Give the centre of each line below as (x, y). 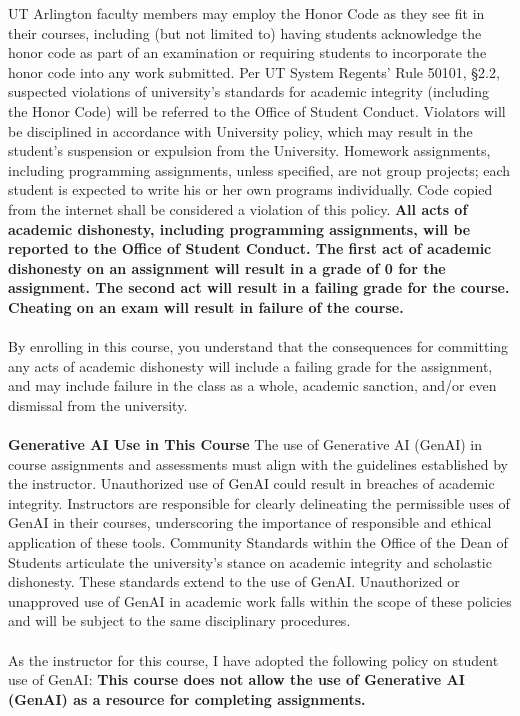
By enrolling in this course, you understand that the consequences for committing (258, 346)
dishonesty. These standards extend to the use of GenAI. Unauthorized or (234, 581)
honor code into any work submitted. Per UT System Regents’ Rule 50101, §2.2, (254, 71)
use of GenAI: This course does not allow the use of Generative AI (236, 679)
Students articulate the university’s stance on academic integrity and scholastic (250, 561)
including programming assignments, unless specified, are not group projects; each (259, 169)
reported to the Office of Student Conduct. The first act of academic (250, 248)
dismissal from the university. (98, 404)
